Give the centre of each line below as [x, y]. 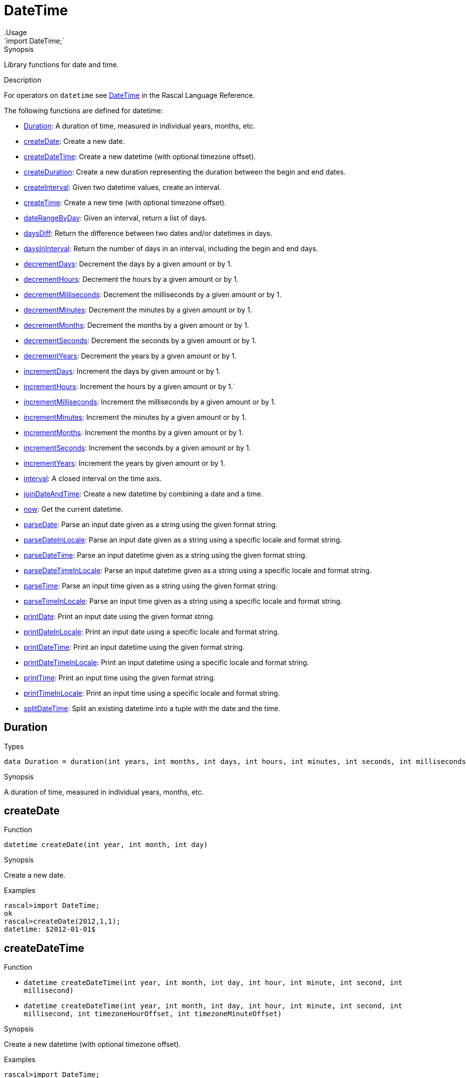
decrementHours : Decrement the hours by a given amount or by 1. [131, 279]
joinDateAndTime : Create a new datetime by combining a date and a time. [143, 494]
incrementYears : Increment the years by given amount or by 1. [124, 463]
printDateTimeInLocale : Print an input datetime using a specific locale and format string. [166, 662]
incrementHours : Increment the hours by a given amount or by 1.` [130, 386]
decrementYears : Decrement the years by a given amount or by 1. [130, 356]
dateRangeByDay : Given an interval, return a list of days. [116, 218]
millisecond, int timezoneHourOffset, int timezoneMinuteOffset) [153, 1014]
